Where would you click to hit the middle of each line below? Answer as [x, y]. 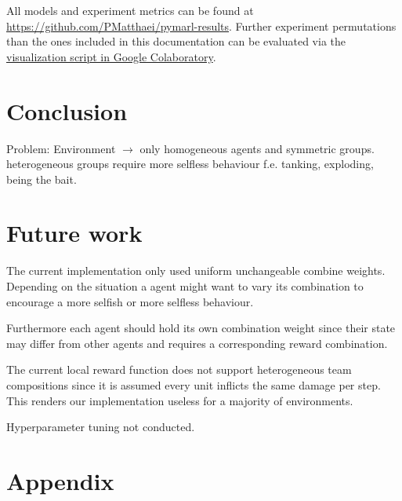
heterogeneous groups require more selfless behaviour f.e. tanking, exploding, [190, 164]
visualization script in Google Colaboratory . [111, 56]
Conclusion [67, 110]
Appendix [60, 480]
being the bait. [42, 179]
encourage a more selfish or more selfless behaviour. [130, 301]
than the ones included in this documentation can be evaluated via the [176, 41]
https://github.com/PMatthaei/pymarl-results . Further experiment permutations [201, 26]
